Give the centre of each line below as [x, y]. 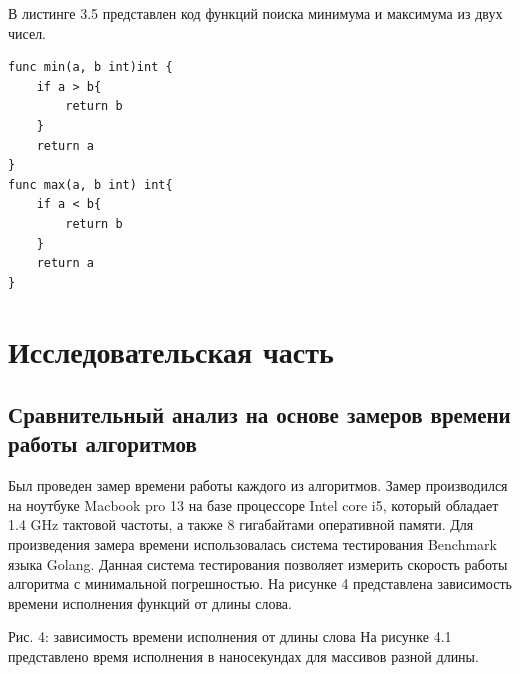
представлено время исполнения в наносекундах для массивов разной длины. [243, 656]
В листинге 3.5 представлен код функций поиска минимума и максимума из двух [255, 13]
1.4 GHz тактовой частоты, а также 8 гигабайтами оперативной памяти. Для [241, 524]
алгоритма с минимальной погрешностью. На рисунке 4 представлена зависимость [260, 583]
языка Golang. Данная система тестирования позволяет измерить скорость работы [258, 563]
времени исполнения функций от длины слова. [150, 602]
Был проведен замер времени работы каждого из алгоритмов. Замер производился [258, 485]
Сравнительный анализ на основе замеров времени [259, 414]
